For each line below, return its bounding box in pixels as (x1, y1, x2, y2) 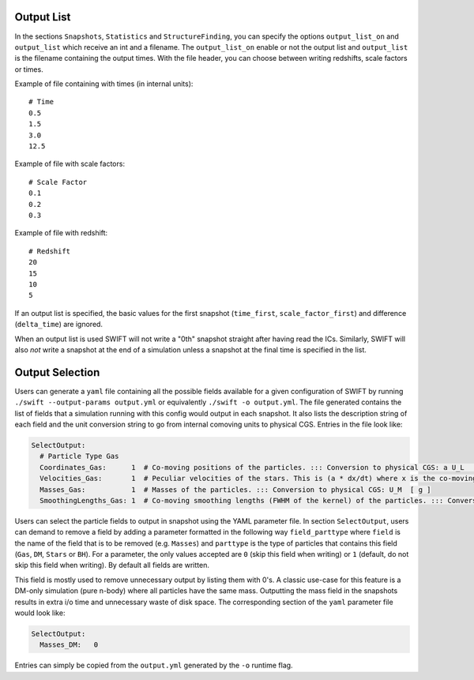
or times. (14, 64, 43, 74)
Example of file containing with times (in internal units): (14, 79, 194, 88)
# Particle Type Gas (39, 452, 119, 461)
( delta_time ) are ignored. (14, 320, 103, 329)
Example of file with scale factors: (14, 159, 126, 169)
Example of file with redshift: (14, 228, 108, 238)
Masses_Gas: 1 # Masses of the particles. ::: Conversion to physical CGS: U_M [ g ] (39, 485, 431, 494)
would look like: (14, 608, 66, 618)
